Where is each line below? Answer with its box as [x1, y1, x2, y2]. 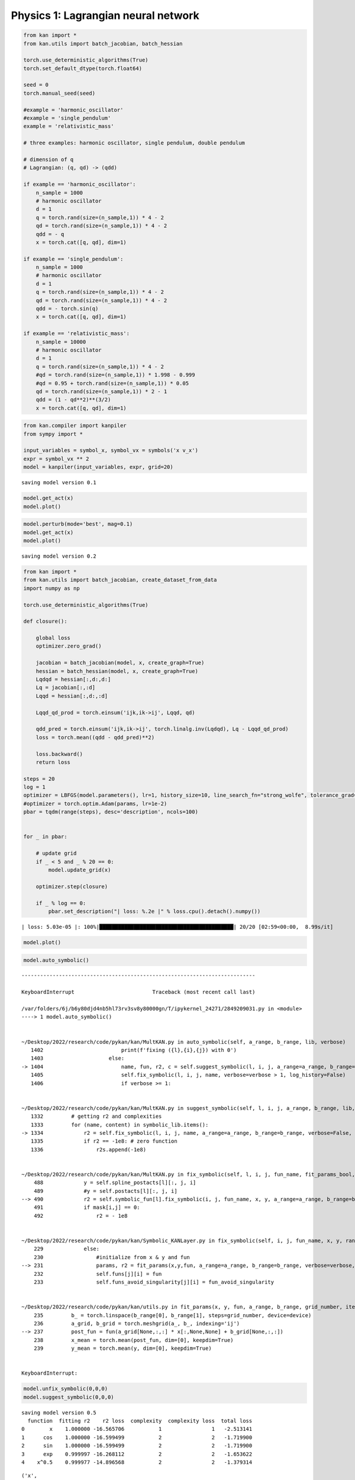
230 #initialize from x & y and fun [33, 1254, 191, 1260]
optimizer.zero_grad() [35, 643, 102, 649]
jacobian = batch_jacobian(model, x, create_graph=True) [35, 659, 205, 666]
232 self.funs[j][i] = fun [33, 1270, 162, 1277]
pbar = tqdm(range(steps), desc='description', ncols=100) [23, 809, 198, 815]
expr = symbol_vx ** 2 [23, 455, 89, 462]
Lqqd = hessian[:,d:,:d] [35, 693, 108, 699]
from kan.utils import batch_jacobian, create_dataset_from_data [23, 577, 217, 583]
